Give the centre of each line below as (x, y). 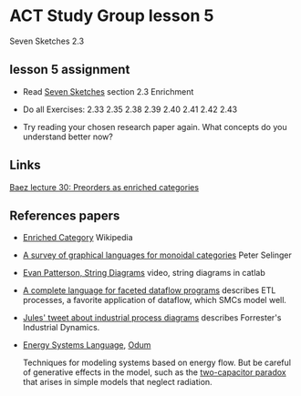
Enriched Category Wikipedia (78, 238)
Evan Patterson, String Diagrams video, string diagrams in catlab (144, 273)
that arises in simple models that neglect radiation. (117, 382)
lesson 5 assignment (70, 70)
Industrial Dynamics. (61, 328)
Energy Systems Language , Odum (87, 345)
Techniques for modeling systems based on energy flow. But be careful (157, 363)
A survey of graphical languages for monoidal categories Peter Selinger (157, 255)
